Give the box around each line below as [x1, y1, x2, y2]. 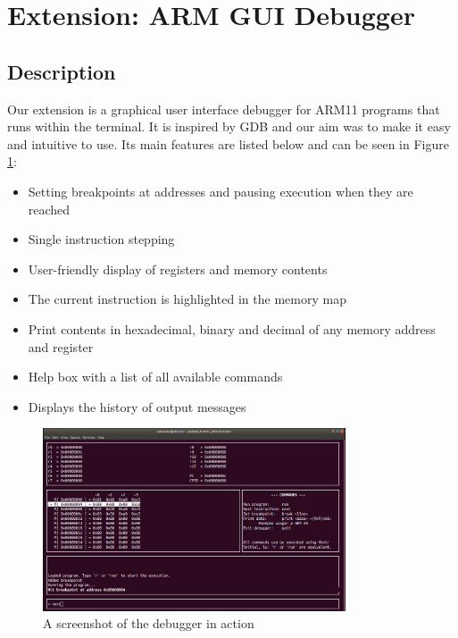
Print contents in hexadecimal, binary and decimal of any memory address [28, 319, 436, 338]
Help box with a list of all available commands [28, 367, 283, 386]
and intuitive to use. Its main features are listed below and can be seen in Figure [7, 134, 449, 153]
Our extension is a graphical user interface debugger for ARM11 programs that [7, 99, 440, 118]
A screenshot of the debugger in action [43, 614, 254, 633]
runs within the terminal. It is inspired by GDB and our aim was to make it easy [7, 117, 451, 136]
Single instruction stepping [28, 230, 175, 248]
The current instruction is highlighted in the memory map [28, 290, 346, 308]
